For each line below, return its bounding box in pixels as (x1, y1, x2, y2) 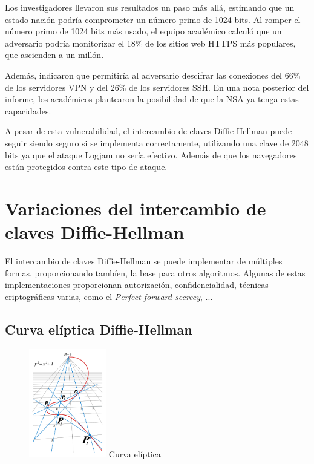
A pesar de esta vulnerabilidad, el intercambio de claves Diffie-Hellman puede (5, 125, 292, 137)
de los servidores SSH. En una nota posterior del (129, 80, 309, 93)
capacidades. (5, 104, 51, 117)
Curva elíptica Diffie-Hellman (5, 319, 192, 338)
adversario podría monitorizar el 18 (5, 36, 136, 49)
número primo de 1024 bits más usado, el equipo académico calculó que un (5, 25, 282, 38)
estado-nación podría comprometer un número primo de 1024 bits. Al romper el (5, 13, 301, 25)
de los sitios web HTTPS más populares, (145, 36, 296, 49)
